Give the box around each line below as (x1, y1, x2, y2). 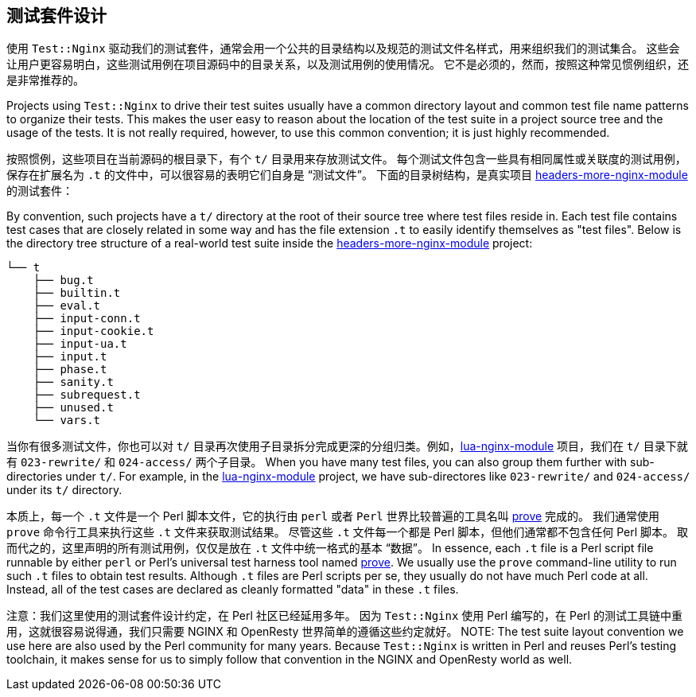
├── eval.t (33, 299, 101, 313)
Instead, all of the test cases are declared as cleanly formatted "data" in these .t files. (6, 582, 459, 597)
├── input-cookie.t (33, 325, 154, 338)
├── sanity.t (33, 376, 114, 389)
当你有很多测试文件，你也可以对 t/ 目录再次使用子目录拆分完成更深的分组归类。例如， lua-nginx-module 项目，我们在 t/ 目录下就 (6, 439, 688, 454)
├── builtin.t (33, 286, 121, 300)
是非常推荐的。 (6, 73, 84, 88)
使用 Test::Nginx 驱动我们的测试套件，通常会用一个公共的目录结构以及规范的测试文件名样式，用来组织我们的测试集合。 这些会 (6, 41, 680, 56)
